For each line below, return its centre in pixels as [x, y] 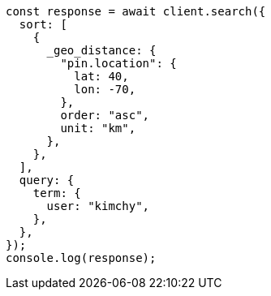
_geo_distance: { [101, 50]
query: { [47, 180]
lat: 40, [101, 76]
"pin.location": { [118, 63]
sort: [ [43, 24]
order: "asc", [105, 115]
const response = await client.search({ [136, 11]
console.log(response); [81, 258]
